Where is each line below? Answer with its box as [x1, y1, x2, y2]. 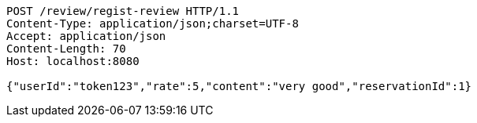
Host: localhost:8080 [6, 55, 140, 67]
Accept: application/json [6, 30, 166, 42]
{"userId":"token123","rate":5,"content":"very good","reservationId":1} [6, 80, 472, 92]
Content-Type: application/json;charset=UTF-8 [6, 17, 299, 30]
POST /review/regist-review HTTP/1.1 [6, 5, 240, 17]
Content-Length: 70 [6, 42, 126, 55]
